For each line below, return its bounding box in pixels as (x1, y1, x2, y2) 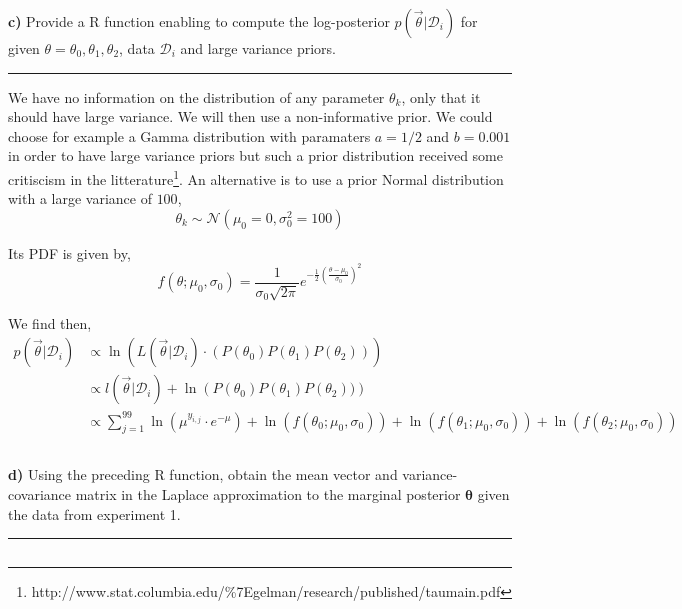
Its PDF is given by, (8, 242, 131, 263)
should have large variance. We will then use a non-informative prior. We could (8, 106, 493, 127)
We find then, (8, 313, 92, 334)
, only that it (401, 86, 481, 107)
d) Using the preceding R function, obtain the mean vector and (8, 464, 398, 485)
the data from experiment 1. (8, 503, 181, 524)
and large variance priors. (180, 38, 336, 58)
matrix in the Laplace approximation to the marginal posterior (75, 484, 461, 505)
